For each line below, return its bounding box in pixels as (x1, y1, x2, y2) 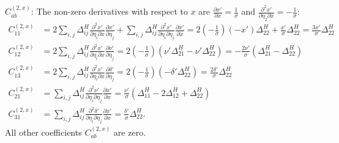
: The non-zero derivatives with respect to (31, 5, 188, 18)
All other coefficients (5, 126, 82, 139)
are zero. (113, 126, 146, 139)
